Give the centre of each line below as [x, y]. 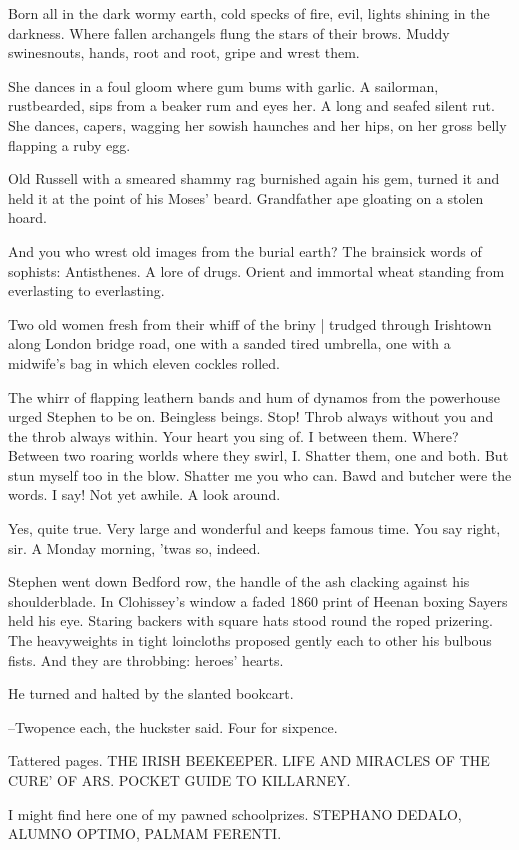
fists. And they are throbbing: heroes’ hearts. [146, 659]
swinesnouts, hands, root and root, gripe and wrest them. [184, 52]
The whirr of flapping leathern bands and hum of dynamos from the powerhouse [254, 396]
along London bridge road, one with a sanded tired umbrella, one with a [229, 343]
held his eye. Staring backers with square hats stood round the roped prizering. [250, 620]
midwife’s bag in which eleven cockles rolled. [144, 362]
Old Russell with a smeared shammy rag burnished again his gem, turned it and [254, 178]
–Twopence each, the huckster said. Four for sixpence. [173, 726]
